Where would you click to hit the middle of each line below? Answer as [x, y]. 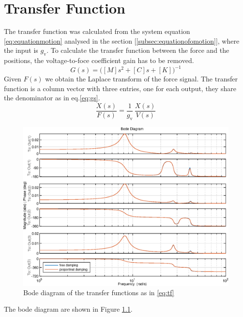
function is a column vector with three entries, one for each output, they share [120, 88]
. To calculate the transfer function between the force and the [138, 50]
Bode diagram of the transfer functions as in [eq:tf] [99, 293]
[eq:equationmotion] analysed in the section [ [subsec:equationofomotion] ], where [122, 40]
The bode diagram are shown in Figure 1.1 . [68, 309]
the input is [21, 50]
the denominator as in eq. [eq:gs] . [52, 98]
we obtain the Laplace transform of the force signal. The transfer [141, 79]
